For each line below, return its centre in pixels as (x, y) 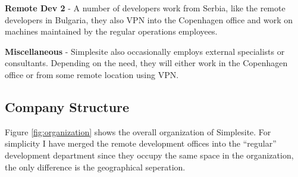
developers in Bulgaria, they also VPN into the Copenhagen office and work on (149, 19)
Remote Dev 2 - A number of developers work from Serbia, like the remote (145, 8)
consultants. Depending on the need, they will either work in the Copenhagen (146, 63)
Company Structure (67, 106)
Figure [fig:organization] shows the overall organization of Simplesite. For (138, 131)
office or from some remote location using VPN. (92, 74)
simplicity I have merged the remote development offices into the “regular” (141, 143)
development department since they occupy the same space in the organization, (149, 155)
